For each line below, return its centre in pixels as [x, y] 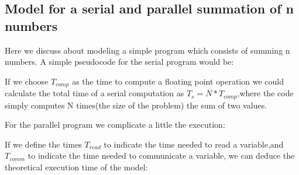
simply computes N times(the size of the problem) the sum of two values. [136, 105]
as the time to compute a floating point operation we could [178, 81]
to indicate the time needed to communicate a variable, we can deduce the [161, 155]
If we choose [27, 81]
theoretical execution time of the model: [76, 167]
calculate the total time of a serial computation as [94, 93]
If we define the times [43, 144]
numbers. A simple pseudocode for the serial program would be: [119, 62]
